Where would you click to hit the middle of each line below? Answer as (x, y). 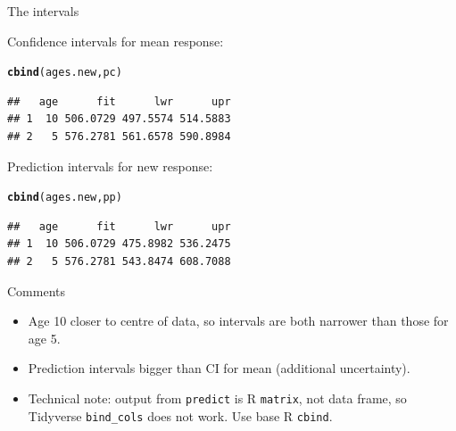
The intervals (43, 11)
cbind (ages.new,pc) (65, 73)
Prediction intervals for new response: (110, 166)
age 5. (44, 338)
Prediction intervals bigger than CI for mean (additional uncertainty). (219, 368)
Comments (37, 290)
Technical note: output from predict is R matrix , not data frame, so (217, 398)
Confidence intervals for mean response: (116, 41)
